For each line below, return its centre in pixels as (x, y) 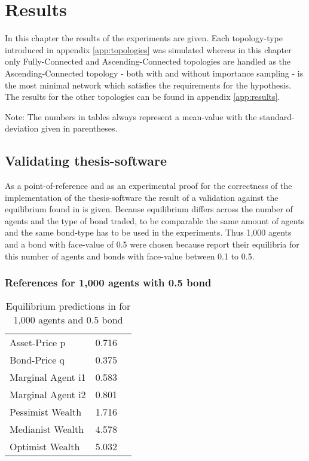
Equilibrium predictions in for (68, 306)
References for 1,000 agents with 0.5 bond (108, 283)
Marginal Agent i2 (48, 395)
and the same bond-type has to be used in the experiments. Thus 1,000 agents (148, 232)
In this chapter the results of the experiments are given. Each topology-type (144, 38)
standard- (277, 116)
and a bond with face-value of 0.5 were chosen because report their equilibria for (152, 244)
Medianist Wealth (47, 429)
